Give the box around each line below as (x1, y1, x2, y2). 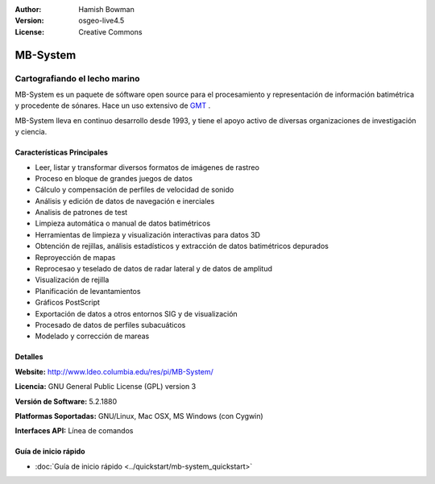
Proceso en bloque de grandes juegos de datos (35, 173, 193, 183)
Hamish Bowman (78, 5, 135, 14)
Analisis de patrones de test (35, 208, 128, 217)
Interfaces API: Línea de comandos (14, 426, 134, 436)
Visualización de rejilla (35, 275, 110, 285)
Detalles (14, 352, 43, 362)
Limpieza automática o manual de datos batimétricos (35, 218, 211, 229)
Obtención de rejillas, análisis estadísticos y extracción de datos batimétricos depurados (35, 242, 329, 251)
